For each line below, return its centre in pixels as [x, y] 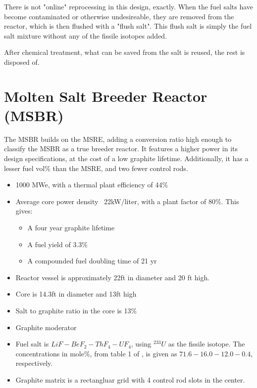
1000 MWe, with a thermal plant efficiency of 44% [92, 185]
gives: [24, 211]
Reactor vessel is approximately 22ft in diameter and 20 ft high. [113, 277]
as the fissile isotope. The [206, 344]
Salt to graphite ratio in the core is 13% [76, 310]
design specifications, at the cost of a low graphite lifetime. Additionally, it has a [126, 158]
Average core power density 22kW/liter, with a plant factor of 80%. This [127, 201]
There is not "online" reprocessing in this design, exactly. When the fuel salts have [129, 6]
